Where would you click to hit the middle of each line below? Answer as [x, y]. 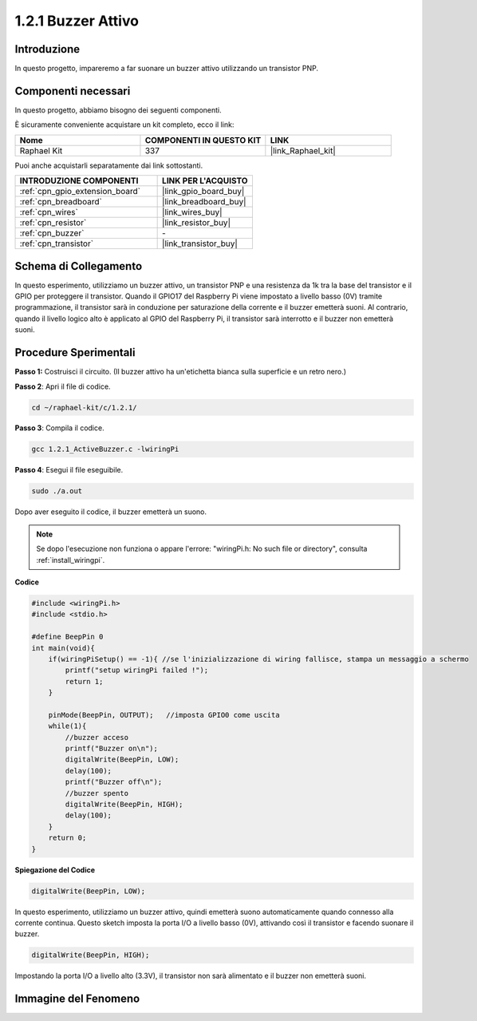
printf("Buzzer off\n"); [114, 782]
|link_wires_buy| [192, 212]
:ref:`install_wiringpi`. [71, 560]
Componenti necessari [73, 91]
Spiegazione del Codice [55, 869]
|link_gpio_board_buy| [203, 192]
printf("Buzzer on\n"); [112, 749]
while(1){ [67, 726]
